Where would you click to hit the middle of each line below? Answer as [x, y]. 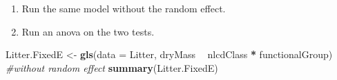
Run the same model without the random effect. [124, 8]
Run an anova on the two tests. [88, 31]
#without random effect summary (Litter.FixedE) [112, 67]
